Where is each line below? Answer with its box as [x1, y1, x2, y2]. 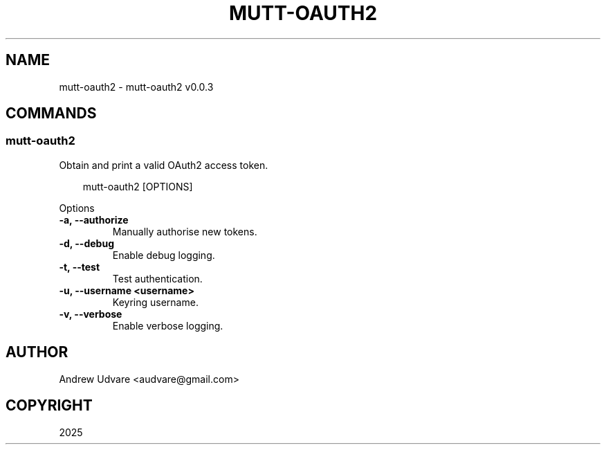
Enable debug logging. [112, 249, 215, 261]
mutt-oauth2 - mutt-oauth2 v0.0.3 [59, 80, 214, 93]
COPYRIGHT [6, 397, 93, 415]
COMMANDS [6, 105, 97, 123]
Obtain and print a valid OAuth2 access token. [59, 159, 268, 171]
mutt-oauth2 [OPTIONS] [82, 180, 193, 192]
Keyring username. [112, 296, 199, 308]
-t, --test [59, 260, 100, 273]
